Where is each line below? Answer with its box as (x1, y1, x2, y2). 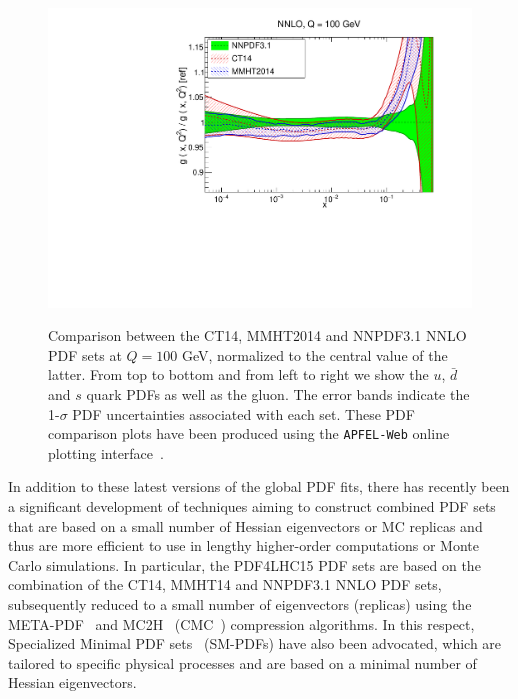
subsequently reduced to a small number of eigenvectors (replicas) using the (8, 594, 472, 615)
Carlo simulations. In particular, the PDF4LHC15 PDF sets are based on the (8, 554, 481, 575)
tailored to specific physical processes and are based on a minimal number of (8, 652, 477, 673)
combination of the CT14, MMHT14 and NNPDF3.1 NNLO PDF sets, (8, 574, 442, 595)
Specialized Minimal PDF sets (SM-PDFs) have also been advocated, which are (8, 633, 502, 654)
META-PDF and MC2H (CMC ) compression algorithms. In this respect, (8, 613, 475, 634)
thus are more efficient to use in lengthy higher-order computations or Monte (8, 535, 480, 556)
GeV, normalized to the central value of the (181, 344, 448, 365)
